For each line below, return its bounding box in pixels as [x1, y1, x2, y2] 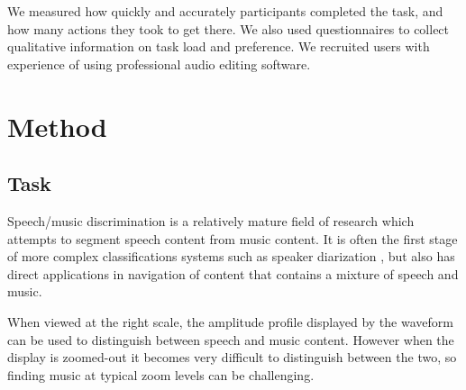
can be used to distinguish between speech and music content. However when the [7, 330, 454, 349]
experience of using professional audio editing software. [7, 54, 311, 73]
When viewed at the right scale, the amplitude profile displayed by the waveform [7, 312, 453, 331]
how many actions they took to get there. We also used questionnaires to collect [7, 19, 450, 38]
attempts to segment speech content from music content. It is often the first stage [7, 229, 458, 248]
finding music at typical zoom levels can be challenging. [7, 365, 315, 384]
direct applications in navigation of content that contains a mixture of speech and [7, 264, 459, 283]
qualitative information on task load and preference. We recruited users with [7, 37, 430, 56]
